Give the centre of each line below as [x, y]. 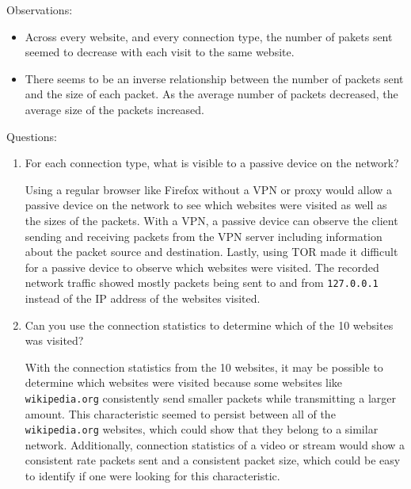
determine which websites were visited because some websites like [184, 382]
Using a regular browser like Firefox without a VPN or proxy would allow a [209, 189]
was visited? [54, 340]
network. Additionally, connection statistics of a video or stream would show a [215, 444]
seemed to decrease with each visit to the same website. [160, 52]
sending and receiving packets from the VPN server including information [204, 236]
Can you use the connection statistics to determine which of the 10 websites [209, 325]
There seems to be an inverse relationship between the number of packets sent [214, 78]
